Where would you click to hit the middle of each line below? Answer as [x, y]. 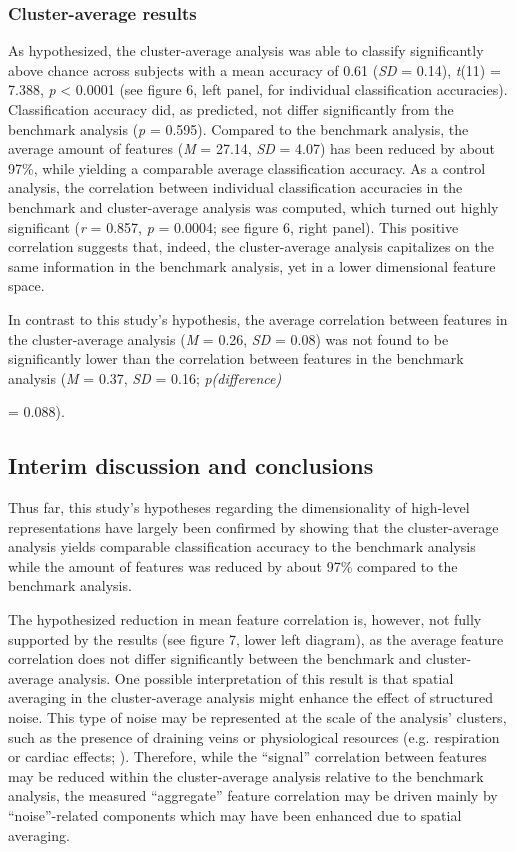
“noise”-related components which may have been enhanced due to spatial [235, 815]
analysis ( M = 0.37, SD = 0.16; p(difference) [145, 377]
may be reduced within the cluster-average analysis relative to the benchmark [246, 775]
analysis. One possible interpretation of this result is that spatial [256, 677]
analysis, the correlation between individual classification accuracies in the [235, 187]
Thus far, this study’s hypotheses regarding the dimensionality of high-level [239, 507]
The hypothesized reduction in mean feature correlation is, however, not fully [245, 619]
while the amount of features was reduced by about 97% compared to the [233, 565]
